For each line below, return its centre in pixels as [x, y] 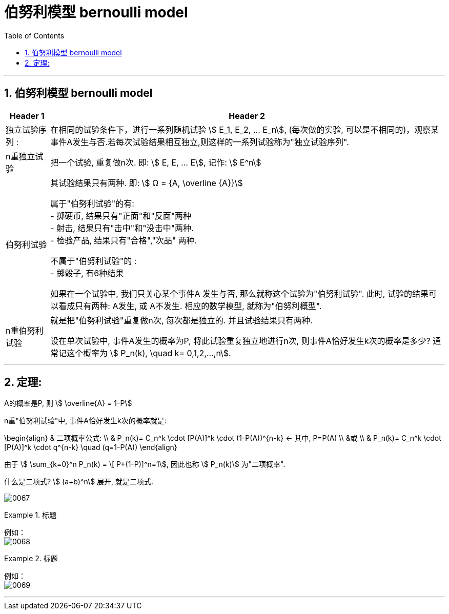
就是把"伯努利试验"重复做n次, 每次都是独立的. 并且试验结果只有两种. [181, 320]
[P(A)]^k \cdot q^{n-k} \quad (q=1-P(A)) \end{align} [91, 447]
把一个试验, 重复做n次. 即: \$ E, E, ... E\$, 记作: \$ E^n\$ [156, 162]
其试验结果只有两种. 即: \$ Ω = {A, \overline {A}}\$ [147, 183]
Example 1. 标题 [30, 515]
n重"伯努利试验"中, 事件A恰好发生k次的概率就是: [85, 421]
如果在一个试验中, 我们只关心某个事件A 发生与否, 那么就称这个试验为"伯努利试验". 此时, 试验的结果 [239, 293]
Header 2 [247, 116]
